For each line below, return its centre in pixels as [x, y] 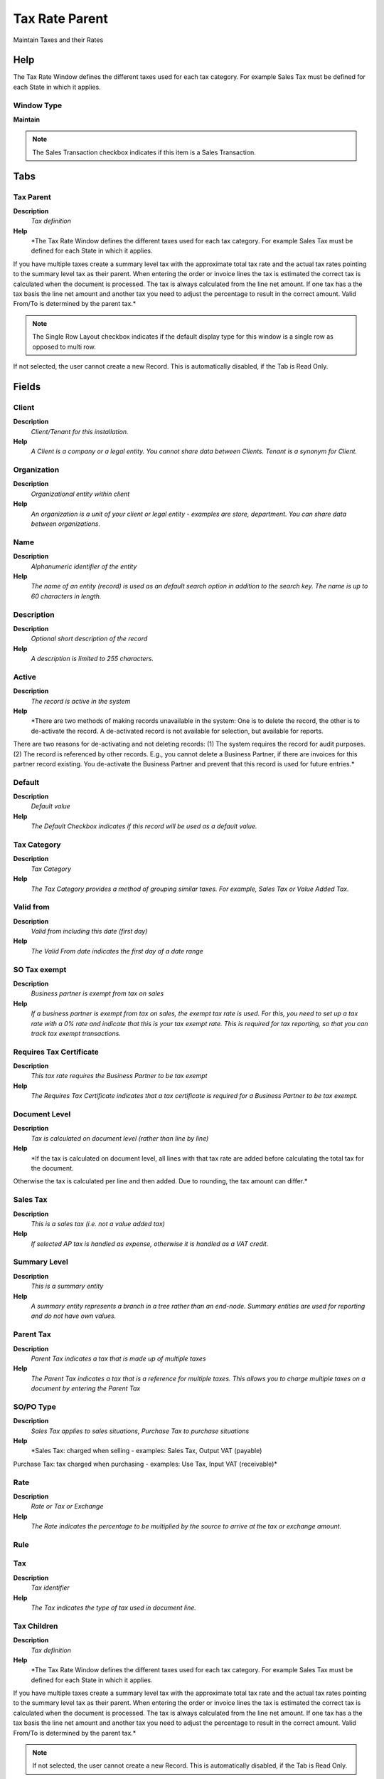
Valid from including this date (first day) [89, 931]
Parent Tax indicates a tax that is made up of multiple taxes [118, 1358]
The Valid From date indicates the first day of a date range [117, 951]
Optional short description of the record [89, 639]
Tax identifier [50, 1588]
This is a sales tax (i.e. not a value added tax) [98, 1223]
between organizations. [66, 524]
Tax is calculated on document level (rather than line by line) [120, 1138]
